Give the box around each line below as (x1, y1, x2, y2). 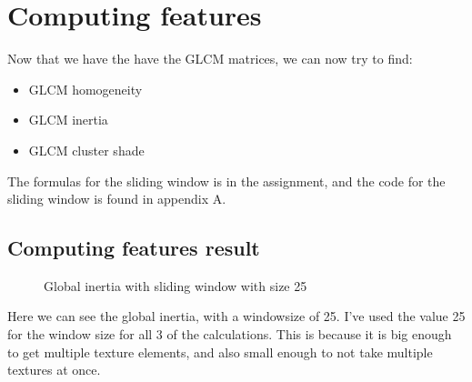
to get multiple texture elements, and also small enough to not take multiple (7, 342, 433, 361)
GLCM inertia (28, 110, 108, 129)
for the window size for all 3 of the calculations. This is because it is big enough (7, 325, 452, 344)
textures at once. (7, 360, 101, 379)
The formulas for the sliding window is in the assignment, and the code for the (7, 171, 446, 190)
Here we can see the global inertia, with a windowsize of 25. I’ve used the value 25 (7, 307, 466, 326)
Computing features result (7, 234, 260, 262)
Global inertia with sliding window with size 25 (44, 276, 307, 295)
